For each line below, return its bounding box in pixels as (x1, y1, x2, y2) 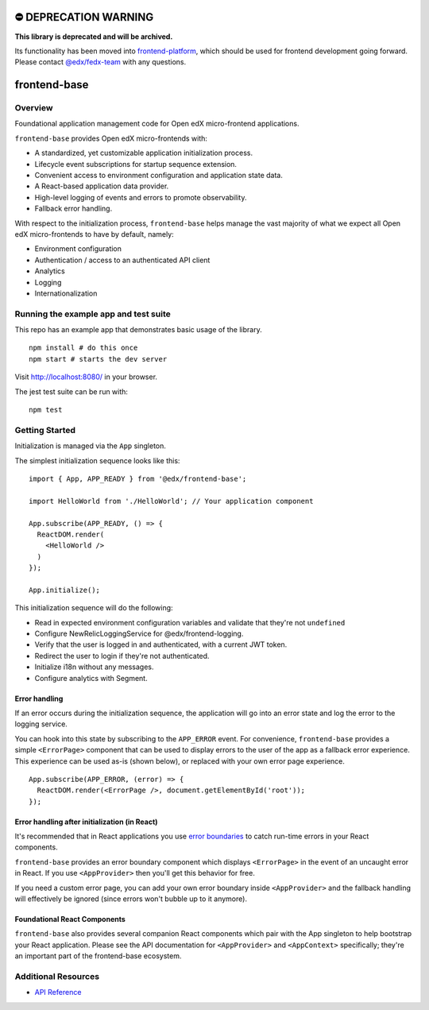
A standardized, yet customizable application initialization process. (34, 148, 253, 158)
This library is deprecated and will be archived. (14, 32, 173, 41)
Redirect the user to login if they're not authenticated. (34, 651, 210, 660)
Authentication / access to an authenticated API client (34, 255, 211, 265)
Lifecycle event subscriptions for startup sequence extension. (34, 159, 238, 168)
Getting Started (14, 424, 75, 435)
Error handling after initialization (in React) (14, 817, 158, 826)
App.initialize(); (29, 585, 101, 594)
